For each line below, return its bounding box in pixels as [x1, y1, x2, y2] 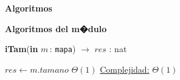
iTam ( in [5, 42, 38, 55]
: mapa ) [49, 42, 76, 55]
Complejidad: [100, 62, 150, 75]
